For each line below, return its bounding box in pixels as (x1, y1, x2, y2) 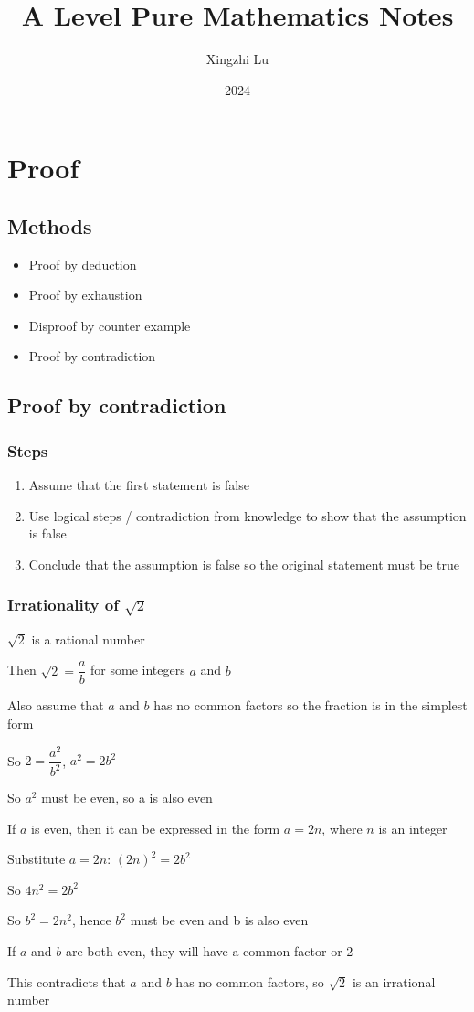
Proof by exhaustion (28, 285, 142, 304)
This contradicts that (7, 972, 126, 991)
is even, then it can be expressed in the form (31, 818, 280, 837)
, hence (71, 911, 111, 930)
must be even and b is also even (130, 911, 309, 930)
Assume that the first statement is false (28, 475, 249, 495)
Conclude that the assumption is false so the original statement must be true (28, 554, 459, 573)
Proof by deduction (28, 254, 137, 273)
